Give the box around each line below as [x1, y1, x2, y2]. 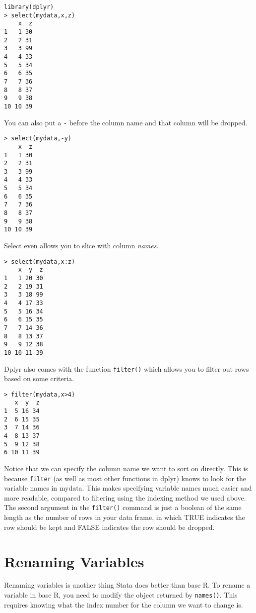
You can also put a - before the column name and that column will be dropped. [4, 117, 248, 127]
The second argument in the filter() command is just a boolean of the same [4, 502, 242, 512]
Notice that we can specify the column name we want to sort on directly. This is [4, 463, 248, 474]
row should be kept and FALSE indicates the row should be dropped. [4, 521, 215, 532]
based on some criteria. [4, 373, 74, 384]
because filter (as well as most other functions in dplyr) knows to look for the [4, 473, 247, 483]
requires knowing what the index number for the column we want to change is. [4, 599, 243, 610]
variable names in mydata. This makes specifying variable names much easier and [4, 483, 252, 493]
